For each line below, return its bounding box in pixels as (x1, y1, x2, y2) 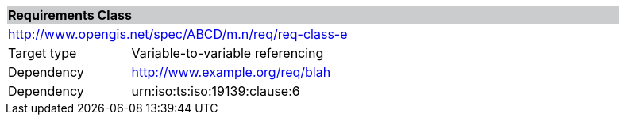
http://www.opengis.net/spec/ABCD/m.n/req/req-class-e (8, 26, 348, 42)
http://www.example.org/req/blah (131, 64, 331, 80)
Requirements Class (8, 7, 132, 23)
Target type (8, 45, 77, 61)
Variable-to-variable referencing (131, 45, 324, 61)
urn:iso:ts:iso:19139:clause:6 (131, 83, 300, 99)
